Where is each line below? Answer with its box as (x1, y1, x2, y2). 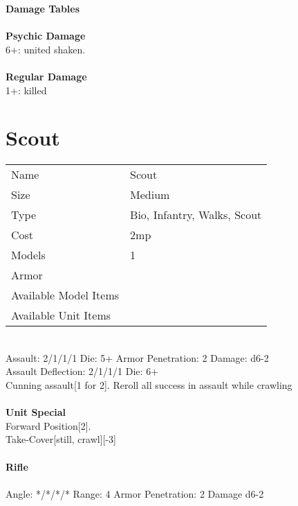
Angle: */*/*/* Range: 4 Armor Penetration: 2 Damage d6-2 (6, 486, 264, 500)
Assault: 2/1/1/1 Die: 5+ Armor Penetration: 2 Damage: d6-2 (6, 350, 269, 365)
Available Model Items (11, 287, 120, 304)
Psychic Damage (6, 28, 86, 43)
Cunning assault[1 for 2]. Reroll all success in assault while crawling (6, 378, 292, 392)
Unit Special (6, 405, 66, 419)
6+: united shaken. (6, 42, 86, 56)
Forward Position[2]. (6, 418, 91, 433)
